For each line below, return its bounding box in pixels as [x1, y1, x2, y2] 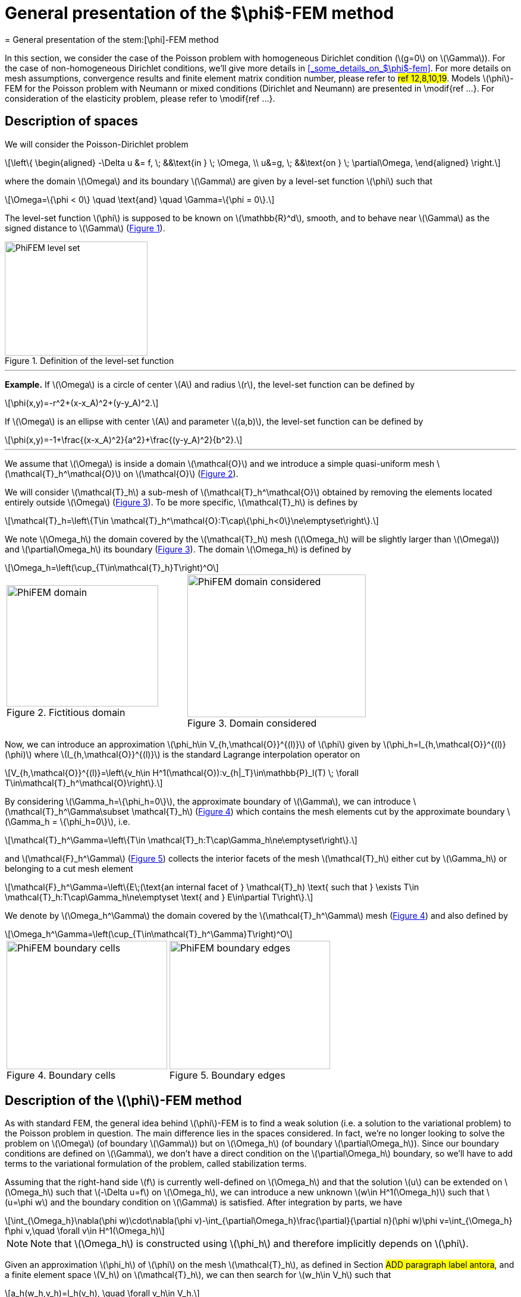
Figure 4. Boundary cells [7, 1069, 116, 1081]
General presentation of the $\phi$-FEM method [5, 3, 394, 23]
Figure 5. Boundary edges [170, 1069, 285, 1081]
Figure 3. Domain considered [187, 717, 317, 729]
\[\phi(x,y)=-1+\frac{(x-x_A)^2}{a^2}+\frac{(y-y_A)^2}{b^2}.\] [5, 434, 243, 445]
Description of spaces [5, 114, 138, 129]
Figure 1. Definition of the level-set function [5, 355, 174, 366]
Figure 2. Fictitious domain [7, 706, 125, 718]
